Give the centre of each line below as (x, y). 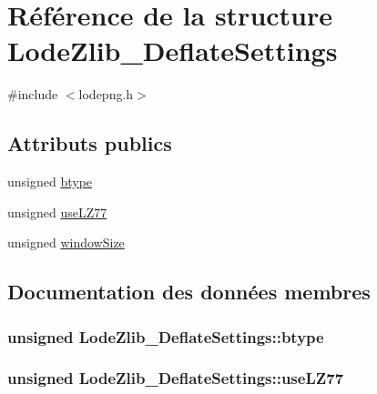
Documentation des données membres (189, 292)
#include (33, 94)
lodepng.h (106, 94)
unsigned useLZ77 (57, 212)
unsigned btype (50, 182)
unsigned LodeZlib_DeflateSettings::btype (166, 336)
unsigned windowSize (66, 242)
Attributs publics (90, 143)
